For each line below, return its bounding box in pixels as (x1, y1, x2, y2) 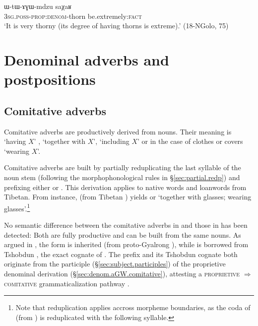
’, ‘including (93, 136, 129, 146)
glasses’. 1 (4, 201, 30, 213)
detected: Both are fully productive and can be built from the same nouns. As (4, 229, 241, 240)
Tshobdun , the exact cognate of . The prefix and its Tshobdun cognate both (4, 249, 238, 259)
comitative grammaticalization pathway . (4, 278, 129, 288)
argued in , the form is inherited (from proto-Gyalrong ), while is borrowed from (4, 239, 249, 250)
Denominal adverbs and (4, 49, 169, 69)
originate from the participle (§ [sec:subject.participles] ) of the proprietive (4, 259, 226, 269)
